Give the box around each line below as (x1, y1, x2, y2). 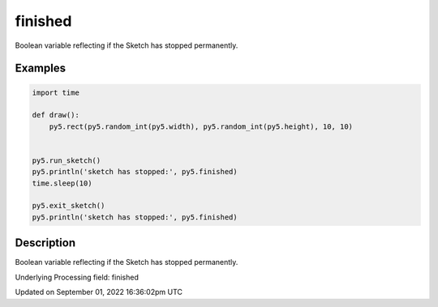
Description (15, 236, 76, 250)
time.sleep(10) (32, 178, 92, 188)
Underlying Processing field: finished (15, 272, 140, 282)
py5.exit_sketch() (32, 201, 105, 211)
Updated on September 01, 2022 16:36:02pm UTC (15, 288, 182, 297)
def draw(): (32, 110, 80, 120)
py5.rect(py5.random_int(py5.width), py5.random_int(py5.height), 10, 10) (49, 122, 353, 131)
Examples (15, 62, 67, 75)
